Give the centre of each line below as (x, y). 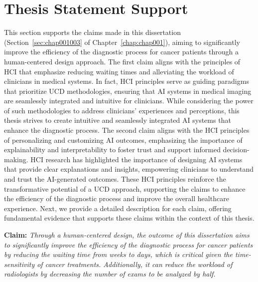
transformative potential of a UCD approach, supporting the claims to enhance (125, 188)
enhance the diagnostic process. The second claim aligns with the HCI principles (127, 130)
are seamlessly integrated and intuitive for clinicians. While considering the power (129, 101)
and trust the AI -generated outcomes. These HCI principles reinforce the (115, 179)
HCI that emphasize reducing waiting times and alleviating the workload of (119, 71)
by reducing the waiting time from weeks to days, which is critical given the (118, 254)
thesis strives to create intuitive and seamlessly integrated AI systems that (118, 120)
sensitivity (19, 264)
